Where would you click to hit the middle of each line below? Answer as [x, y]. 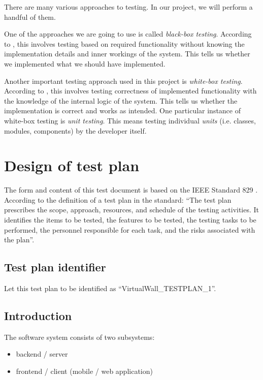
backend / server [42, 354]
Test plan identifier [55, 267]
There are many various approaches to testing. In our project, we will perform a [128, 7]
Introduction [38, 315]
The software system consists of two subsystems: [79, 337]
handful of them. [30, 17]
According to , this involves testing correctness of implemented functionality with [130, 91]
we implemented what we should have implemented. [85, 63]
